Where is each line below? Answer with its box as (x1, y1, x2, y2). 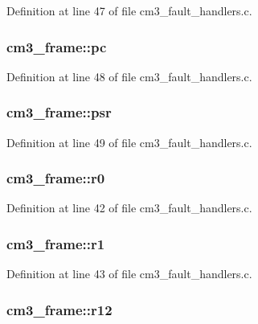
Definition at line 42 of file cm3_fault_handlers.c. (6, 199, 252, 216)
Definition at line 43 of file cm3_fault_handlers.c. (6, 265, 252, 282)
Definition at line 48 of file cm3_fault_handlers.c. (6, 68, 252, 84)
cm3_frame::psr (6, 102, 112, 122)
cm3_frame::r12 (6, 299, 113, 319)
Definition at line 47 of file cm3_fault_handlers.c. (6, 2, 252, 18)
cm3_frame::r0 (6, 168, 105, 188)
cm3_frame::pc (6, 36, 107, 56)
